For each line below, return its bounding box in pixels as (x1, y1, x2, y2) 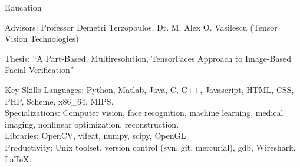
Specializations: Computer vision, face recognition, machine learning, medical (5, 106, 283, 119)
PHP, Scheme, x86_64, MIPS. (5, 95, 114, 107)
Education (5, 1, 42, 13)
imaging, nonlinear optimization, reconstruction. (5, 118, 179, 130)
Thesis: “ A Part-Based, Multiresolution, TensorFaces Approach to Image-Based (5, 52, 292, 64)
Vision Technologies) (5, 32, 79, 45)
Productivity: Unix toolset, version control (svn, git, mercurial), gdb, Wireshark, (5, 141, 296, 153)
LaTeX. (5, 152, 32, 165)
